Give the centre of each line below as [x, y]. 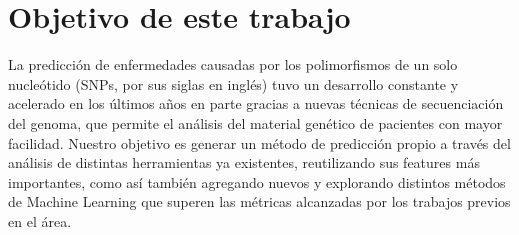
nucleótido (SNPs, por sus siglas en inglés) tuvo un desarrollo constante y [233, 83]
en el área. [40, 220]
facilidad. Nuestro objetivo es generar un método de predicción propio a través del [259, 142]
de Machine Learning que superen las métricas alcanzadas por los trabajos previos [259, 201]
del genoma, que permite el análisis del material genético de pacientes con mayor [255, 122]
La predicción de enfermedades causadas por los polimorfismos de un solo [233, 64]
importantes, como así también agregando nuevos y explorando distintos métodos [257, 181]
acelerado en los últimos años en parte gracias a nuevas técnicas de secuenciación [256, 103]
